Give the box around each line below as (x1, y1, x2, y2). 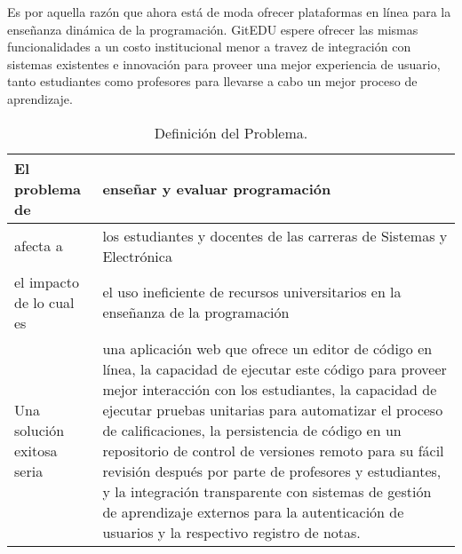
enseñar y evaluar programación (102, 178, 331, 199)
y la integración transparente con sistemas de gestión (102, 480, 432, 502)
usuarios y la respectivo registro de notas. (102, 521, 361, 542)
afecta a (14, 235, 63, 257)
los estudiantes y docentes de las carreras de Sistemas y (102, 225, 448, 246)
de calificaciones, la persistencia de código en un (102, 419, 402, 440)
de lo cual (14, 291, 75, 313)
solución (14, 419, 65, 440)
